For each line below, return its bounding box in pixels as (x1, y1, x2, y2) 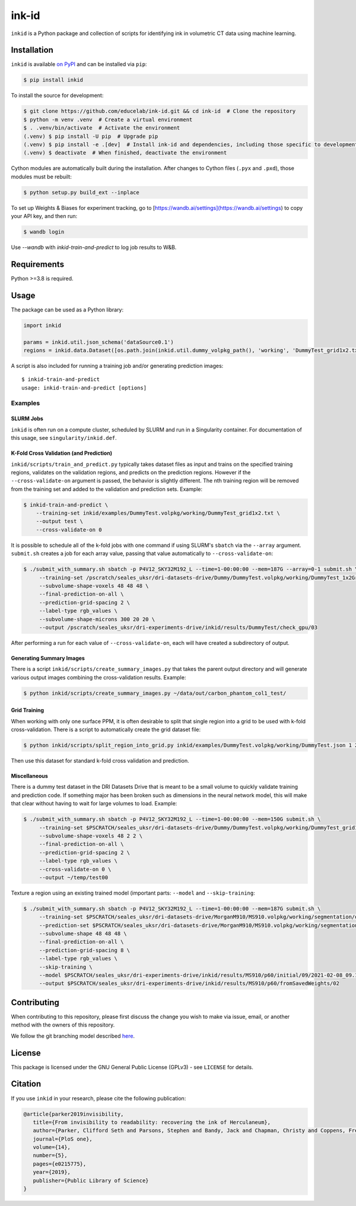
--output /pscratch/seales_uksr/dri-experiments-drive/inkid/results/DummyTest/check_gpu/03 (39, 624, 317, 631)
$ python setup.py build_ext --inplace (23, 189, 139, 196)
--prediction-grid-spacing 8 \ (39, 947, 131, 953)
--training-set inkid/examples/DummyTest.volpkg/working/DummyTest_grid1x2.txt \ (36, 510, 280, 517)
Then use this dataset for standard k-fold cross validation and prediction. (11, 757, 189, 764)
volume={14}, (33, 1144, 71, 1151)
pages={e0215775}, (33, 1160, 87, 1167)
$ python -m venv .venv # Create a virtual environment (23, 116, 193, 123)
